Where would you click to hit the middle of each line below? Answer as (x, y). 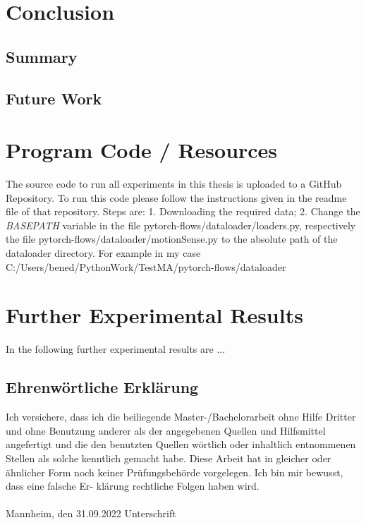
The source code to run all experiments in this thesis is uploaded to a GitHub (174, 184)
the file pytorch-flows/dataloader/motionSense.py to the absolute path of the (172, 239)
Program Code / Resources (142, 150)
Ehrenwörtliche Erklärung (102, 387)
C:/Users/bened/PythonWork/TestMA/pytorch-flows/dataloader (146, 266)
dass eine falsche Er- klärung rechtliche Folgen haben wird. (133, 486)
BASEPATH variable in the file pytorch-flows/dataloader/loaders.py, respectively (181, 225)
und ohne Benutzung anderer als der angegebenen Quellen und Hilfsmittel (166, 430)
